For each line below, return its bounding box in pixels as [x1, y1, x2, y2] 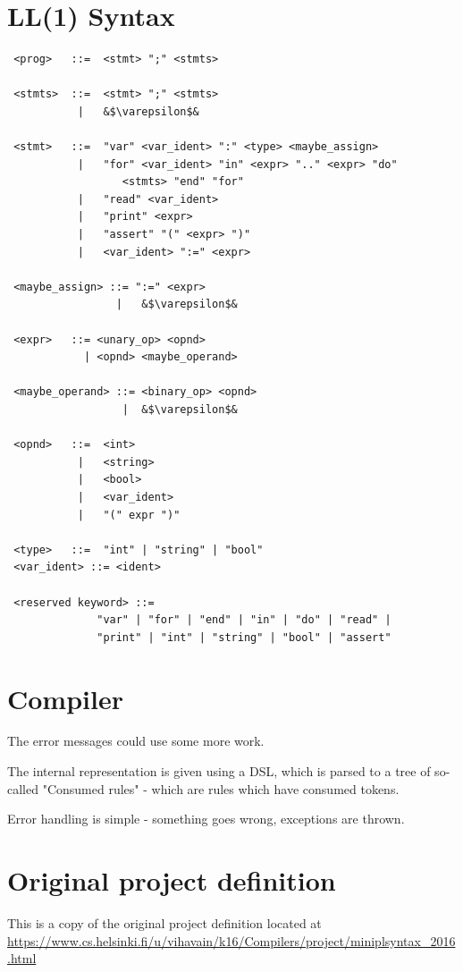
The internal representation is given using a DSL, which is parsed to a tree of [7, 762, 431, 781]
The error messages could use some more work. [7, 731, 265, 750]
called [7, 779, 38, 798]
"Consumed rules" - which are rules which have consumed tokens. [42, 779, 400, 798]
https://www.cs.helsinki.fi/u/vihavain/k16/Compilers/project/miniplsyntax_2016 [7, 931, 456, 950]
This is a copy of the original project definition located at [7, 913, 322, 932]
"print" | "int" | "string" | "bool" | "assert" [97, 630, 391, 644]
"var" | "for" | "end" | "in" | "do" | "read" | [97, 613, 391, 627]
